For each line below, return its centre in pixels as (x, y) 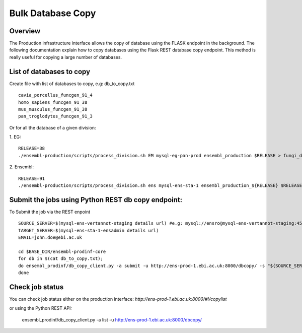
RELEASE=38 (32, 148)
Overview (25, 31)
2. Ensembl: (22, 167)
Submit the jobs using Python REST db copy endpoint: (96, 200)
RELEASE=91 (32, 178)
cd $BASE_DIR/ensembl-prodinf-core (62, 251)
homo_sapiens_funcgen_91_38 (53, 102)
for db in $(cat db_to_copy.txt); (61, 259)
